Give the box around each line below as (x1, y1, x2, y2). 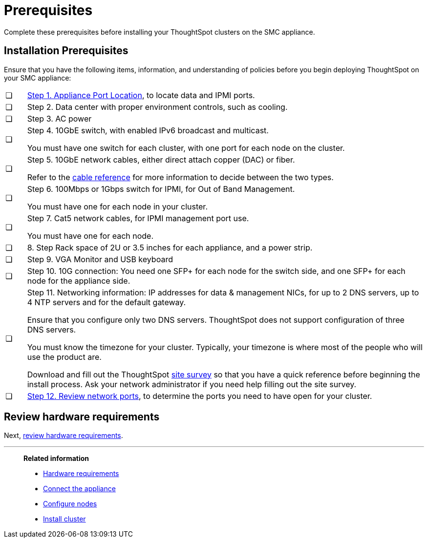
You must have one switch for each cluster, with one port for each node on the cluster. (27, 143, 345, 153)
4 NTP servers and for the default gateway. (27, 297, 186, 307)
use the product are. (27, 352, 102, 362)
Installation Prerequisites (4, 44, 128, 57)
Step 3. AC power (27, 113, 92, 124)
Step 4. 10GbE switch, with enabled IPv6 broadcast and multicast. (27, 125, 269, 135)
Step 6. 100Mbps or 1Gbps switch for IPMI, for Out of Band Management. (27, 184, 295, 194)
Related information (23, 454, 89, 463)
